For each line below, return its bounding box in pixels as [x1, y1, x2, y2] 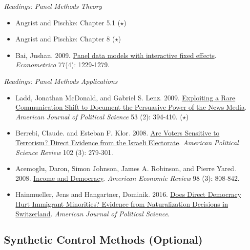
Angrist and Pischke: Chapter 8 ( [15, 34, 115, 44]
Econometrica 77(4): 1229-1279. [15, 59, 110, 70]
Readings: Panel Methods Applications [4, 76, 118, 86]
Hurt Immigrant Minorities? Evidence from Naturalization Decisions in [15, 198, 229, 209]
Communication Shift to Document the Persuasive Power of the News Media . [15, 102, 247, 112]
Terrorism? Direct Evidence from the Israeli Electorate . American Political [15, 137, 239, 147]
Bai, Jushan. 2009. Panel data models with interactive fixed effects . [15, 50, 217, 60]
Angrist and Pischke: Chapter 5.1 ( [15, 17, 121, 27]
